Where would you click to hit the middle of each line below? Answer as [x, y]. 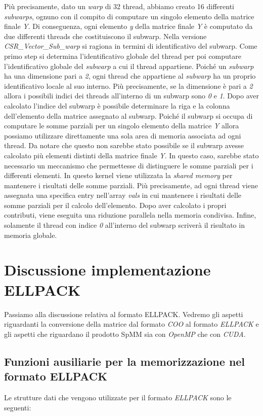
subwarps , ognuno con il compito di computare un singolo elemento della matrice [129, 16]
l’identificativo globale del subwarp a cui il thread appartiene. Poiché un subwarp [129, 66]
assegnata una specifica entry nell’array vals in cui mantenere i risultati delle [123, 195]
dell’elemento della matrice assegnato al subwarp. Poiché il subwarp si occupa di [128, 115]
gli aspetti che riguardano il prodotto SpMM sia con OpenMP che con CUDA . [125, 334]
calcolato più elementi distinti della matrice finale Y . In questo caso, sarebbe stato [131, 155]
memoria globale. [31, 235]
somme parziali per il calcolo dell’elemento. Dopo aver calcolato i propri [115, 205]
